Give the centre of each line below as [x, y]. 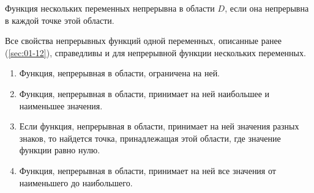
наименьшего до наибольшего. [76, 182]
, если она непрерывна [267, 8]
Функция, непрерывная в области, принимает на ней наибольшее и [144, 93]
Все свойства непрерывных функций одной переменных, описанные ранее [143, 41]
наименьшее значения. [61, 105]
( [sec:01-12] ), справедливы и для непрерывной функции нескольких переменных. [155, 52]
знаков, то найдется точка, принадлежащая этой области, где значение [150, 138]
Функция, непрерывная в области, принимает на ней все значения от [148, 170]
